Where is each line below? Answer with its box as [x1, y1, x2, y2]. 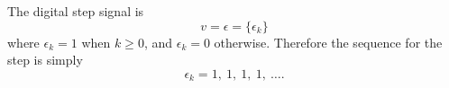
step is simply [7, 50, 83, 69]
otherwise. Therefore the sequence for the [214, 32, 443, 51]
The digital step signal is [7, 2, 144, 20]
